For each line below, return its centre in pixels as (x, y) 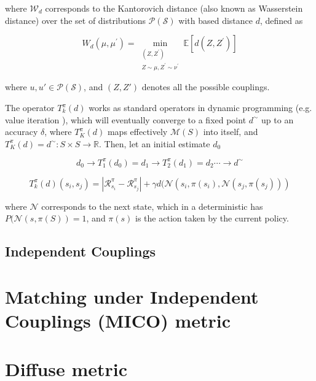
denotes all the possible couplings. (206, 87)
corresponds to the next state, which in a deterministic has (152, 206)
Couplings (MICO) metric (118, 321)
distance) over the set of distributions (76, 20)
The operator (30, 107)
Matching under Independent (132, 297)
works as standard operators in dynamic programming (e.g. (200, 107)
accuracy (22, 132)
